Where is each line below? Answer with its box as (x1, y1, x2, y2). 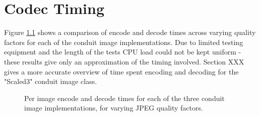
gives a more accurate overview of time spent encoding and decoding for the (4, 66, 239, 76)
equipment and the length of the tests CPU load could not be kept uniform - (4, 46, 241, 57)
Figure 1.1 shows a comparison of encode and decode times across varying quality (4, 27, 256, 37)
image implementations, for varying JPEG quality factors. (24, 102, 203, 113)
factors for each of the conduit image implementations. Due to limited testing (4, 36, 243, 47)
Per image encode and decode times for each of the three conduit (24, 92, 225, 103)
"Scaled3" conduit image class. (4, 76, 97, 86)
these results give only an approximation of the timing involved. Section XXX (4, 56, 244, 66)
